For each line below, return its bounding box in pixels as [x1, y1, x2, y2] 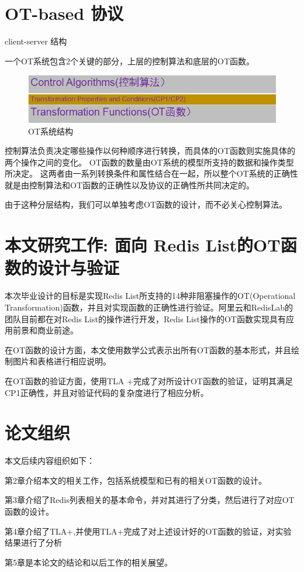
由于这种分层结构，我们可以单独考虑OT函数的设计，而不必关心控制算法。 [5, 198, 287, 211]
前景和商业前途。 [12, 324, 78, 336]
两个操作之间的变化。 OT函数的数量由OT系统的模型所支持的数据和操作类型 [5, 156, 294, 168]
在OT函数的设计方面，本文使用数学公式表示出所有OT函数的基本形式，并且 [5, 343, 291, 356]
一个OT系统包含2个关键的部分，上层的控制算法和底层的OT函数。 [5, 54, 254, 67]
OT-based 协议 [5, 1, 123, 25]
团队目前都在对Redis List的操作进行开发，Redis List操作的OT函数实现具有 [5, 312, 286, 325]
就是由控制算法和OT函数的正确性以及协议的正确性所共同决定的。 [5, 178, 254, 191]
